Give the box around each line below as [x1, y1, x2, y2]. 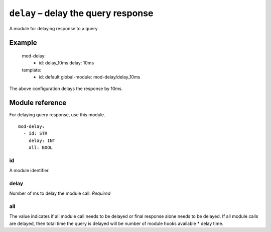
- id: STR [23, 131, 48, 136]
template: [22, 67, 42, 73]
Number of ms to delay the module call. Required [9, 190, 111, 196]
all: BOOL [28, 144, 53, 150]
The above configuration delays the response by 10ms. [9, 86, 123, 92]
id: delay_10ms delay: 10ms [39, 60, 94, 66]
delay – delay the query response [9, 8, 154, 19]
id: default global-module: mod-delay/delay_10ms [39, 74, 141, 80]
